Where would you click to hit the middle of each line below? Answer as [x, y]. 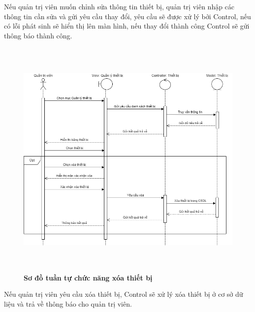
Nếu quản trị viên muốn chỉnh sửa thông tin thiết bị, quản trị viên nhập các [119, 6]
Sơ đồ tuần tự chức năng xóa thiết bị [88, 277]
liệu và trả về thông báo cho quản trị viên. [68, 303]
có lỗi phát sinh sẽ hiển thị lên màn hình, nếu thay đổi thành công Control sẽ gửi [127, 26]
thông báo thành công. [38, 35]
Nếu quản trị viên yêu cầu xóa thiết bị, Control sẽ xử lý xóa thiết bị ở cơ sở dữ [124, 294]
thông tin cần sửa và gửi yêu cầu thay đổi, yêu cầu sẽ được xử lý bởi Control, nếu [127, 16]
